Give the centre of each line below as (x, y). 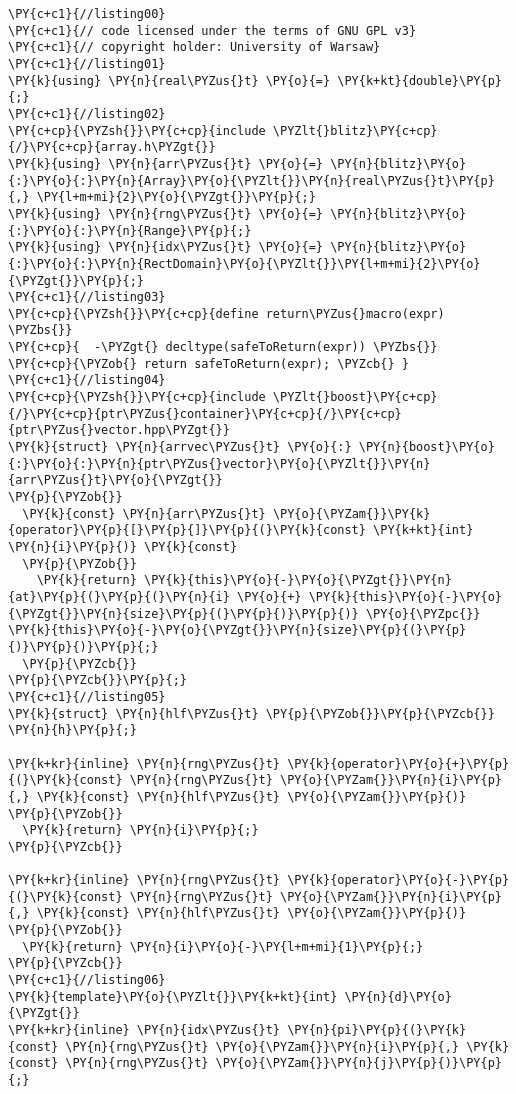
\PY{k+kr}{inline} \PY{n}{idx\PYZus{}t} (144, 1030)
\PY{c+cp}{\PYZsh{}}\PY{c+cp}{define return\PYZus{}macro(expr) (226, 313)
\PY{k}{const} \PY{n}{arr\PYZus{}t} (144, 513)
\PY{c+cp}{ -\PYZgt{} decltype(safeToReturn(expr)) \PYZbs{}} (223, 347)
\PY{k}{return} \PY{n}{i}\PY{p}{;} (140, 830)
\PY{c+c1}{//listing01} (87, 63)
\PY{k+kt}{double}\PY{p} (419, 80)
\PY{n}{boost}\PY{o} (426, 447)
